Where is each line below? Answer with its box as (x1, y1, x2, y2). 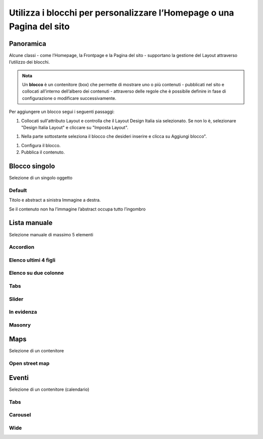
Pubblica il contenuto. (21, 149, 65, 155)
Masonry (9, 322, 31, 328)
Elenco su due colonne (9, 269, 64, 276)
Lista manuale (9, 219, 53, 227)
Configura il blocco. (21, 142, 61, 148)
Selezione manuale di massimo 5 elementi (9, 231, 94, 237)
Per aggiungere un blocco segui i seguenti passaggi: (9, 109, 114, 115)
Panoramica (9, 39, 46, 48)
